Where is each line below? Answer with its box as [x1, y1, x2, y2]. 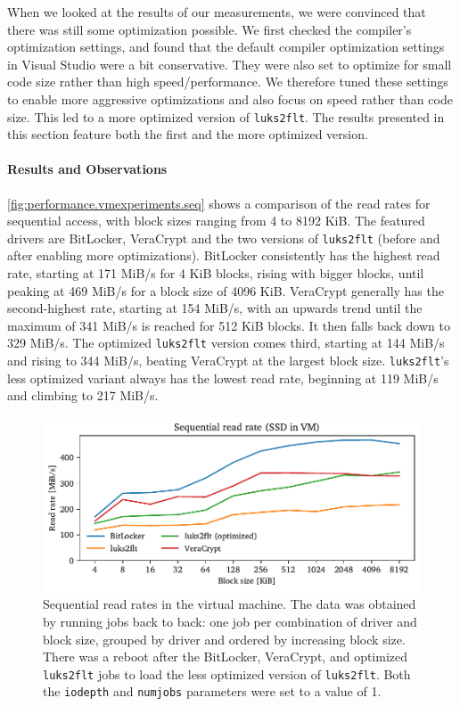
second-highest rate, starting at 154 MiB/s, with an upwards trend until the [7, 299, 423, 317]
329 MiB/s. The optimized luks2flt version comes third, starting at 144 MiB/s [7, 333, 445, 352]
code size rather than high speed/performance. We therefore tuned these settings [7, 72, 448, 91]
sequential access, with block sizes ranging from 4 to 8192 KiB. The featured [7, 211, 425, 230]
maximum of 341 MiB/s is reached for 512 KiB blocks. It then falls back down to [7, 316, 450, 334]
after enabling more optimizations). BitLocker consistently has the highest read [7, 246, 440, 265]
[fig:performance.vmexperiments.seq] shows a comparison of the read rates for [7, 193, 431, 212]
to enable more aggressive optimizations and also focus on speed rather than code [7, 89, 453, 108]
